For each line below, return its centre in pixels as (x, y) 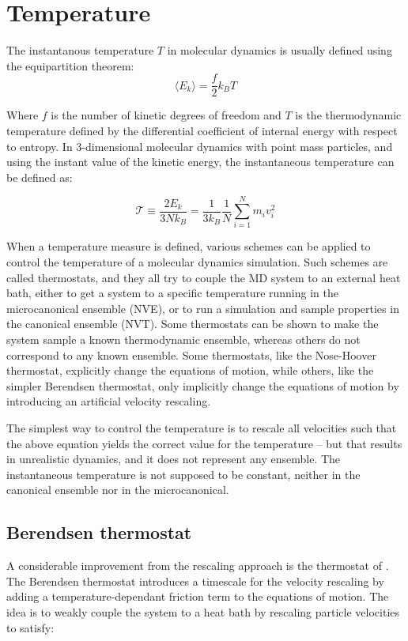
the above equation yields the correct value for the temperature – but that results (204, 443)
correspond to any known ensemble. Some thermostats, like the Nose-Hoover (191, 354)
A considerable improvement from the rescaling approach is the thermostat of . (198, 566)
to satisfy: (30, 627)
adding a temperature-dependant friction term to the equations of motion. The (198, 596)
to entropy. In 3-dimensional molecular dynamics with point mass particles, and (200, 146)
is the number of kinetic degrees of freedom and (166, 115)
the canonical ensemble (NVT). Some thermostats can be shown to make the (193, 324)
